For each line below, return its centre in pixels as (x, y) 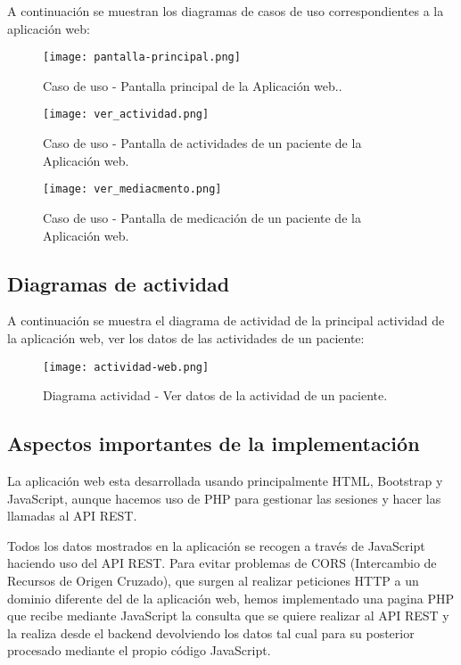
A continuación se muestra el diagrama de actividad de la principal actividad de (226, 320)
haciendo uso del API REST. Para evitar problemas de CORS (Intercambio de (222, 563)
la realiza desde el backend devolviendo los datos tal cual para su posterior (211, 632)
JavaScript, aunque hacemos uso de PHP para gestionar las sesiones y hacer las (224, 498)
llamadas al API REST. (72, 516)
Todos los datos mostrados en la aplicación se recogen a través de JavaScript (216, 545)
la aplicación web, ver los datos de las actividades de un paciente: (186, 337)
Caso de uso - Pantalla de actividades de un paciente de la (202, 143)
